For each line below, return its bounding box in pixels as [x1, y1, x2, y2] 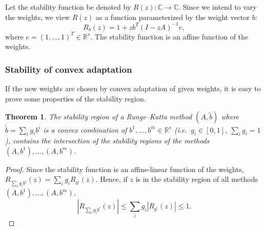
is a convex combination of [43, 124, 127, 135]
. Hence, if [95, 174, 128, 184]
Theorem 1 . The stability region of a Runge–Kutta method [5, 111, 192, 122]
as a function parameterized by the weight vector [96, 11, 250, 22]
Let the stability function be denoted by [5, 2, 131, 12]
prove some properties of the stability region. [5, 93, 146, 103]
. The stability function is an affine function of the [90, 31, 249, 41]
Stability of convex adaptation [5, 62, 132, 75]
